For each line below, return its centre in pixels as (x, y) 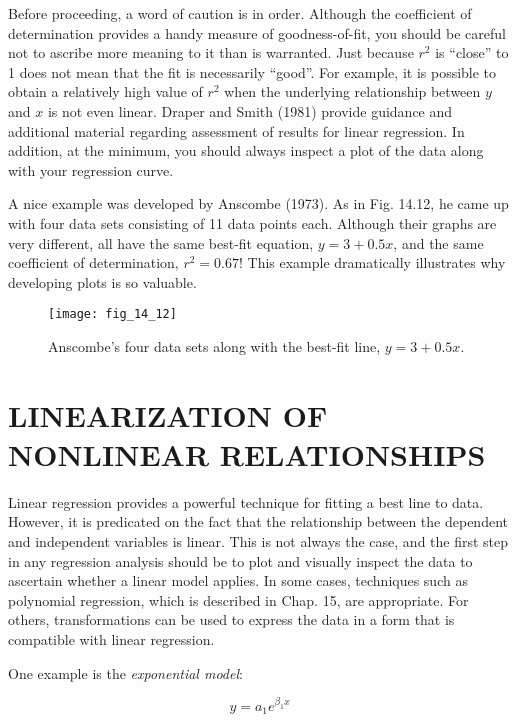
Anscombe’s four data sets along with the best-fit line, (214, 345)
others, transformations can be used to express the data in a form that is (231, 619)
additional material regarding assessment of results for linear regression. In (236, 130)
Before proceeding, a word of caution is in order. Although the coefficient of (240, 13)
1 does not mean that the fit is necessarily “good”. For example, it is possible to (252, 71)
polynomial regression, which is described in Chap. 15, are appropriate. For (238, 599)
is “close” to (472, 52)
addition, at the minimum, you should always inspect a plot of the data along (246, 150)
